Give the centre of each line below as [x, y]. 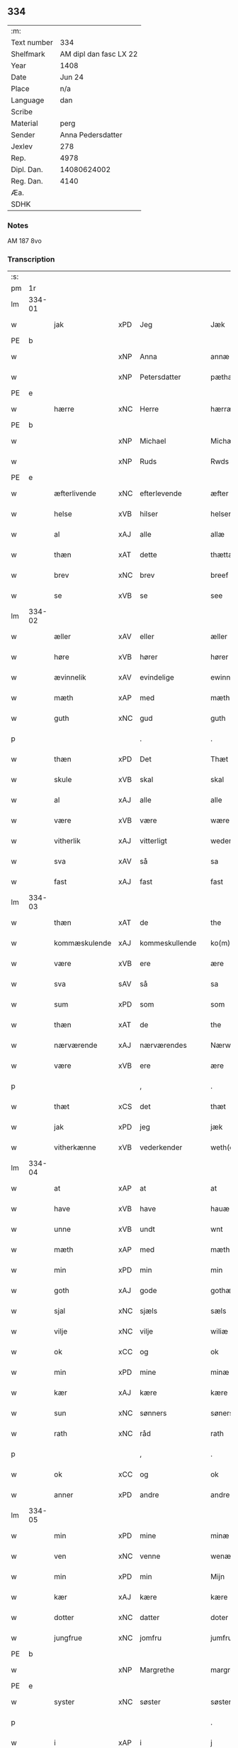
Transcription [31, 259]
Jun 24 [72, 77]
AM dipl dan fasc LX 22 [99, 54]
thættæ [222, 555]
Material [24, 123]
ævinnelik [70, 677]
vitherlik [68, 841]
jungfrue [68, 1638]
